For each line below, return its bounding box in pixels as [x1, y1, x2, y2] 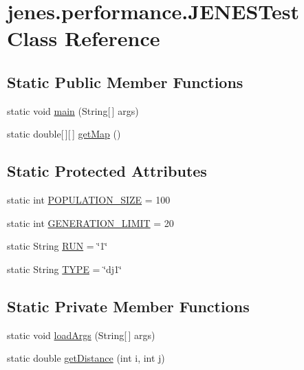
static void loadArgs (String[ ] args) [7, 327, 155, 342]
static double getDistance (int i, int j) [7, 351, 165, 365]
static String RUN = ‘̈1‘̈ [7, 239, 108, 253]
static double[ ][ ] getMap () [7, 127, 121, 141]
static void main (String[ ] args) [7, 103, 139, 118]
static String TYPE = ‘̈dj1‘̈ [7, 261, 122, 276]
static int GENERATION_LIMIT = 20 [7, 215, 174, 230]
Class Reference [7, 24, 160, 52]
